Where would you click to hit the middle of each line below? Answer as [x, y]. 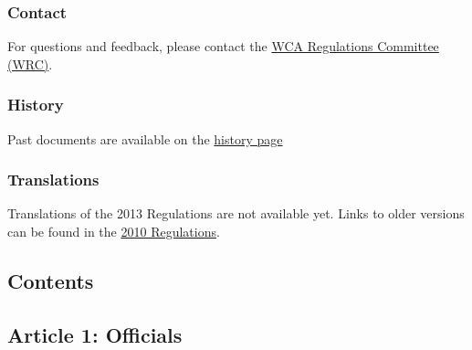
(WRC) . [30, 64]
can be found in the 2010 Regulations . [114, 232]
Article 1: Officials [95, 334]
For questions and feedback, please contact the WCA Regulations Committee [223, 46]
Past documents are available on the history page [145, 138]
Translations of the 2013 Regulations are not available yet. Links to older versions [236, 213]
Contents [51, 281]
